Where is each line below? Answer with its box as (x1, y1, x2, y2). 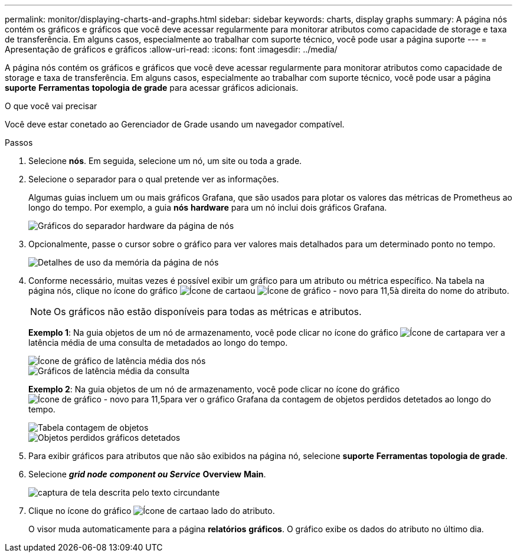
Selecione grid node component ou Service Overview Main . (28, 469, 266, 479)
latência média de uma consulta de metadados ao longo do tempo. (28, 338, 288, 348)
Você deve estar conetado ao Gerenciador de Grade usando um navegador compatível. (5, 119, 345, 129)
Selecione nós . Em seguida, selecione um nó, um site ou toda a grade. (28, 156, 302, 166)
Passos (5, 137, 33, 148)
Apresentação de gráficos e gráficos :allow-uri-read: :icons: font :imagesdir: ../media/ (5, 44, 338, 54)
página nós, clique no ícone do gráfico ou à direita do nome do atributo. (28, 286, 509, 296)
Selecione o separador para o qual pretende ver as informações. (28, 174, 279, 184)
